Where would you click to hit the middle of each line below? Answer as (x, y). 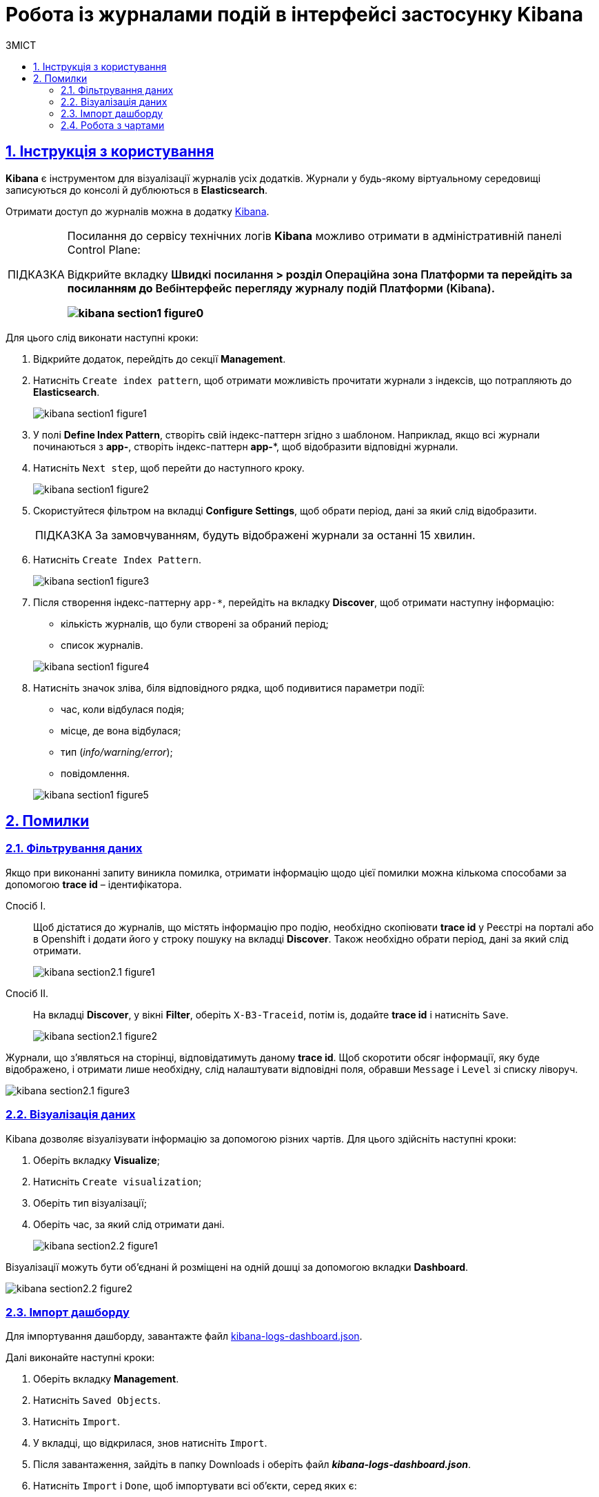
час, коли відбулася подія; (123, 709)
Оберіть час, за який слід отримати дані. (129, 1224)
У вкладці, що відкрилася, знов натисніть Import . (150, 1443)
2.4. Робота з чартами (113, 125)
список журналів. (102, 645)
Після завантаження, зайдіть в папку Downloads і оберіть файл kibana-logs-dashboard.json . (252, 1465)
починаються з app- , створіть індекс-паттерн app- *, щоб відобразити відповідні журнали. (246, 446)
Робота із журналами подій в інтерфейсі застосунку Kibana (295, 14)
